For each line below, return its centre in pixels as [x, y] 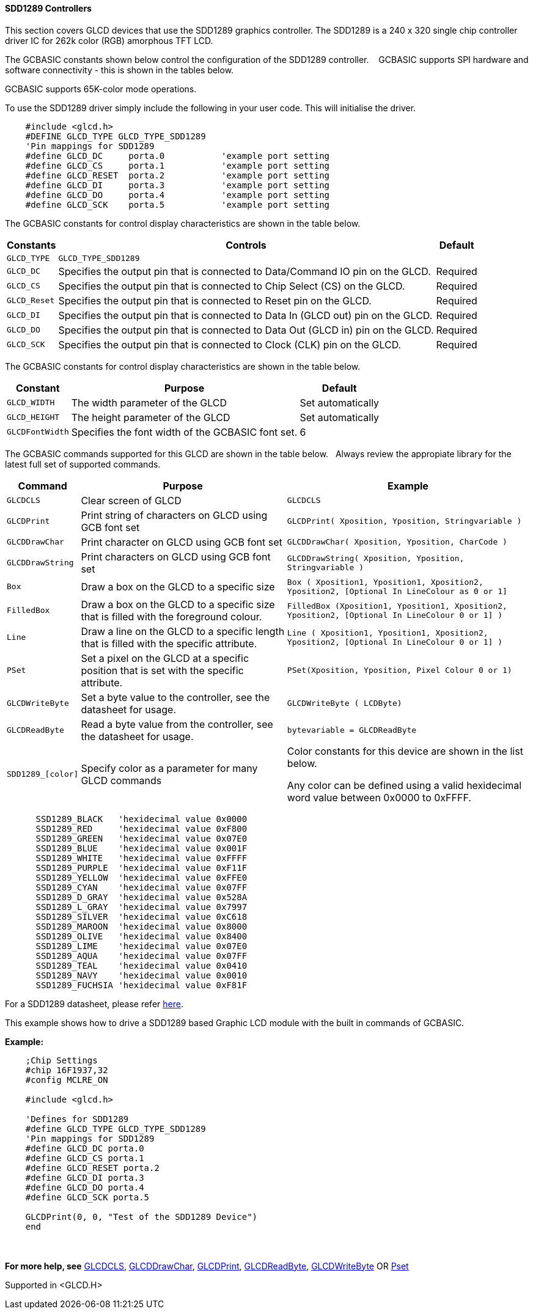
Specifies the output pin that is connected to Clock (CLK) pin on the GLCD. [230, 344]
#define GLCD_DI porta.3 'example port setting [178, 185]
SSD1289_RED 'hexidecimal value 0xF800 [142, 828]
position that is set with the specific [162, 670]
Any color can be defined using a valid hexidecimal [404, 785]
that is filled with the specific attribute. [169, 643]
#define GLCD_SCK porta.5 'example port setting [178, 204]
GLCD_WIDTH [31, 403]
